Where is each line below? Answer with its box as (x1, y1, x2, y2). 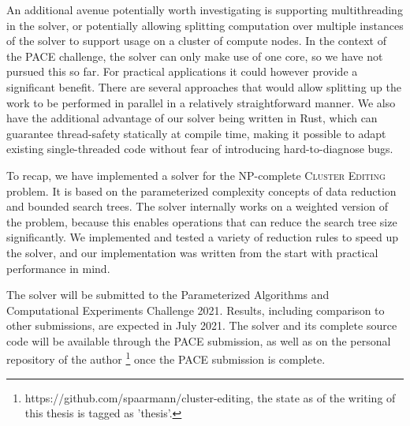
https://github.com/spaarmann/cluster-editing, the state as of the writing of (24, 389, 396, 405)
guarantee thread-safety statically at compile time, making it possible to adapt (6, 125, 386, 141)
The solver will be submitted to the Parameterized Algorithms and (6, 286, 330, 303)
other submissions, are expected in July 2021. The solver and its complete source (6, 317, 397, 334)
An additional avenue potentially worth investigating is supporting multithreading (6, 2, 403, 17)
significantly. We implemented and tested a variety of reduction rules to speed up (6, 229, 399, 245)
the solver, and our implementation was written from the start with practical (6, 244, 378, 260)
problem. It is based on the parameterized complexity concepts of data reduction (6, 182, 397, 199)
